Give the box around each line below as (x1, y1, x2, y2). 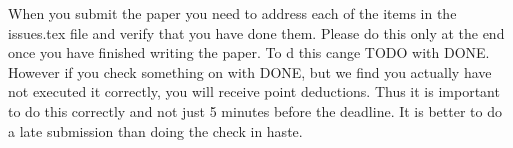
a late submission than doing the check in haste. (8, 120, 303, 141)
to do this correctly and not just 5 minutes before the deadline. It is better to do (8, 100, 502, 121)
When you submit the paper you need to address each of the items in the (8, 3, 457, 23)
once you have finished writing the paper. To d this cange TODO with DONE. (8, 42, 490, 63)
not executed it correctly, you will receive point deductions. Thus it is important (8, 81, 500, 102)
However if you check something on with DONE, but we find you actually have (8, 61, 492, 82)
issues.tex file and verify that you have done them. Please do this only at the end (8, 22, 505, 43)
